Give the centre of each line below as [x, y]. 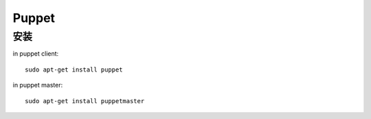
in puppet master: [38, 85]
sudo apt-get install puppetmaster [85, 101]
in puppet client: [36, 54]
